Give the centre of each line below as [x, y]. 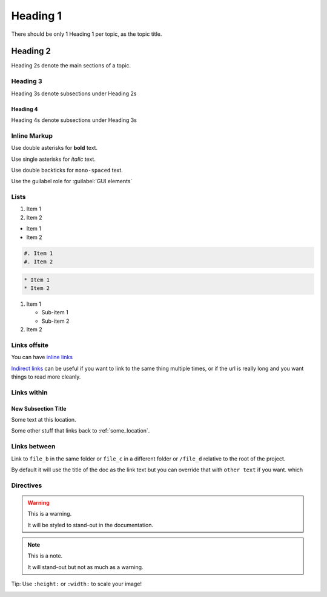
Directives [27, 485]
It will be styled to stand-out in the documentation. [91, 525]
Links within [29, 393]
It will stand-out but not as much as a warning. [85, 567]
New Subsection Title [39, 408]
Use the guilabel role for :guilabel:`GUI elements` [72, 181]
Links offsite [30, 345]
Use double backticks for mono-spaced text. [67, 170]
